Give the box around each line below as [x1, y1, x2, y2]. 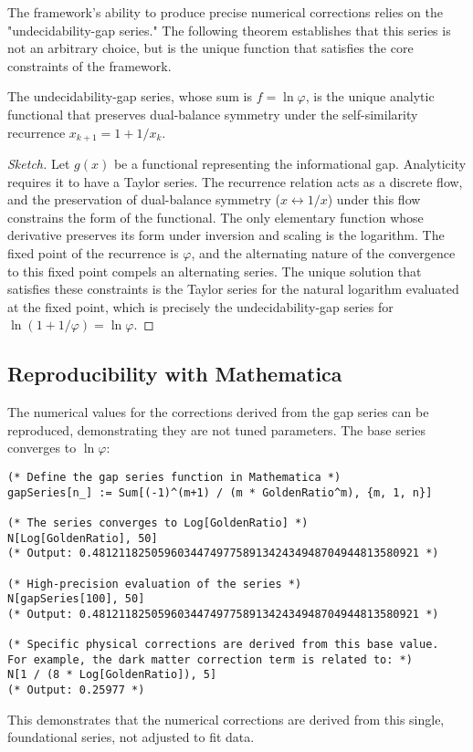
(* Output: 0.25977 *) [7, 684, 145, 697]
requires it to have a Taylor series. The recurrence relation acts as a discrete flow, [7, 172, 463, 191]
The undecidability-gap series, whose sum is [7, 87, 252, 106]
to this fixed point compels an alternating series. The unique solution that [7, 261, 422, 280]
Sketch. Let [7, 154, 70, 173]
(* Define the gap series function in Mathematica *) [7, 470, 342, 484]
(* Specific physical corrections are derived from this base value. [7, 638, 439, 652]
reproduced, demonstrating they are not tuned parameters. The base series [7, 420, 426, 439]
